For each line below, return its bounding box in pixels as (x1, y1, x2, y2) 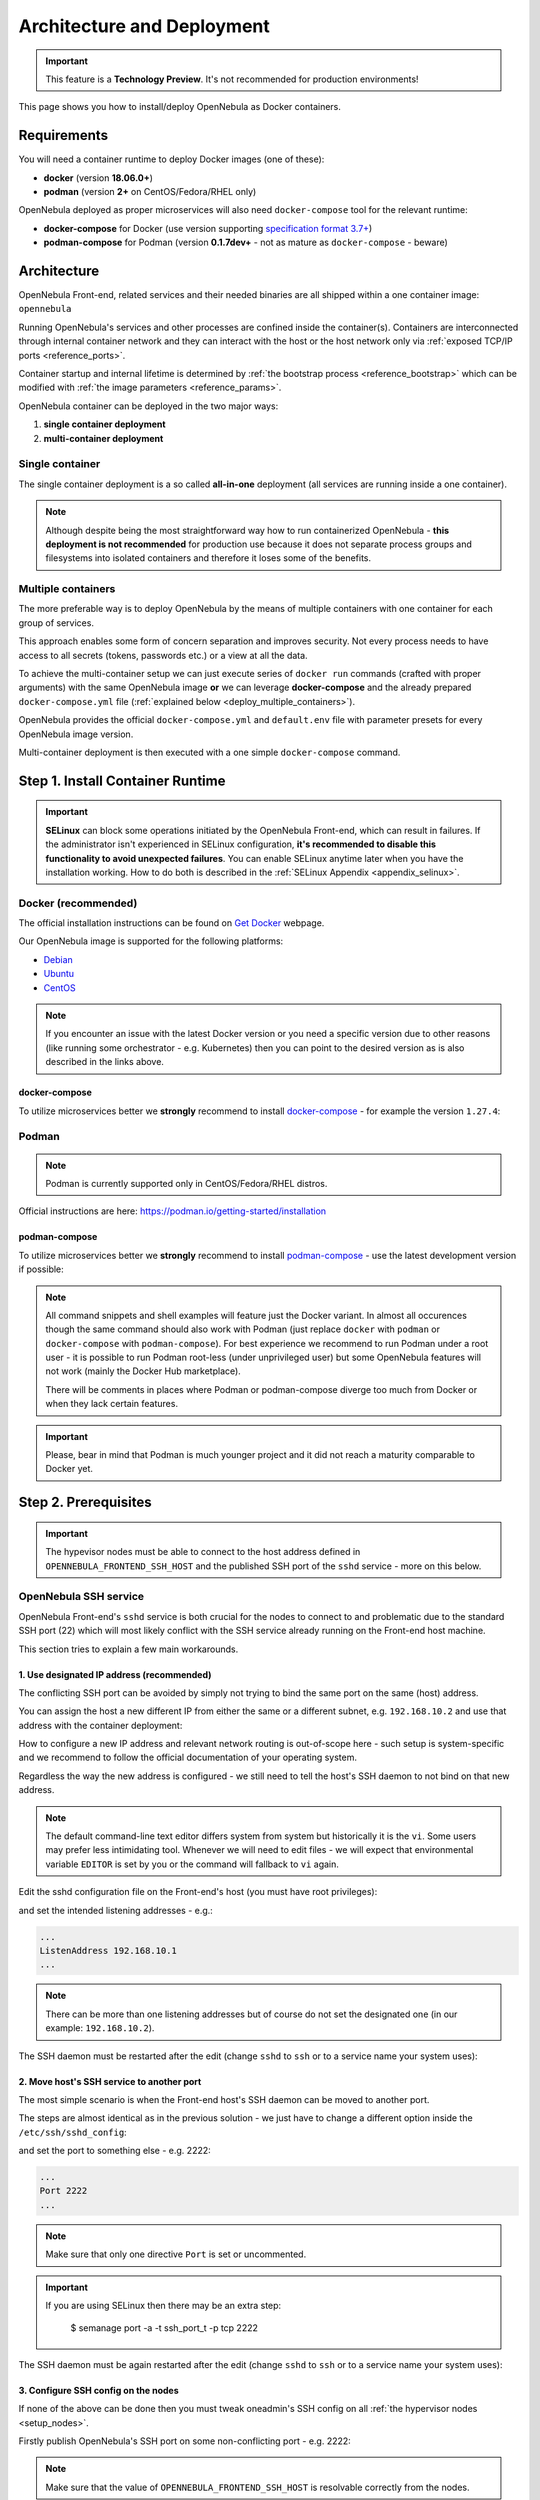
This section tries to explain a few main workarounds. (18, 1643, 239, 1655)
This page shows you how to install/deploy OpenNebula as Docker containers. (18, 101, 342, 113)
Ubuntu (43, 968, 75, 980)
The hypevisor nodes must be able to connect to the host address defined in (45, 1546, 361, 1558)
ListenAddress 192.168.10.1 (39, 1945, 177, 1956)
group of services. (18, 616, 95, 629)
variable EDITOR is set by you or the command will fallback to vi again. (45, 1858, 340, 1870)
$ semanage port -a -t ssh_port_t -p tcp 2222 (70, 2322, 259, 2334)
